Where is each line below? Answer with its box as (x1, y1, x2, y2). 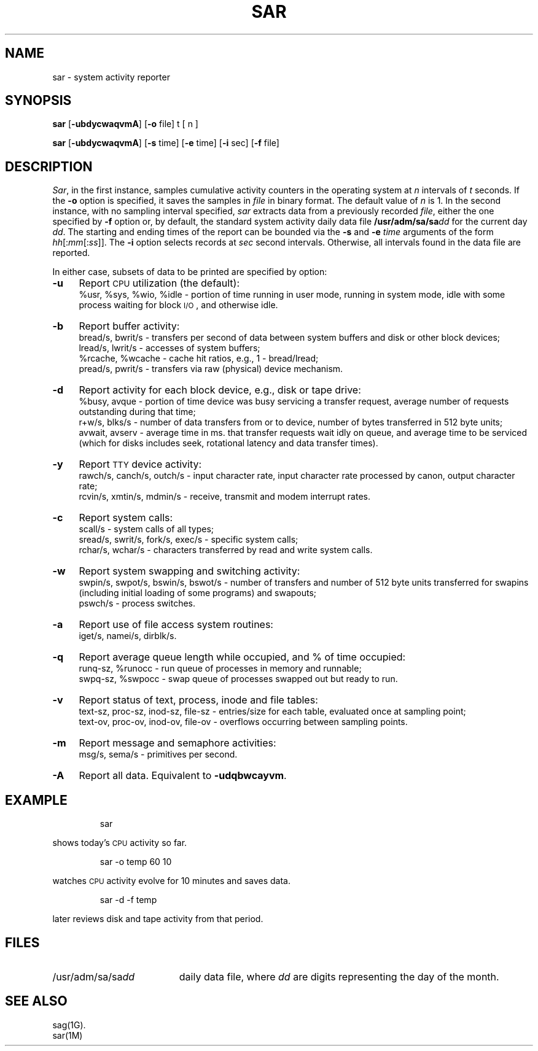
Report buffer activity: (79, 320, 180, 333)
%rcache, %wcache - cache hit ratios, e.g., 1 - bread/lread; (79, 353, 319, 364)
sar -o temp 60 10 (99, 856, 172, 867)
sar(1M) (52, 1030, 83, 1041)
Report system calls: (79, 511, 173, 524)
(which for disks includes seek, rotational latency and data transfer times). (79, 438, 378, 449)
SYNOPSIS (5, 93, 72, 109)
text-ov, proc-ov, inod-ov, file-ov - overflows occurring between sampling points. (79, 716, 408, 727)
